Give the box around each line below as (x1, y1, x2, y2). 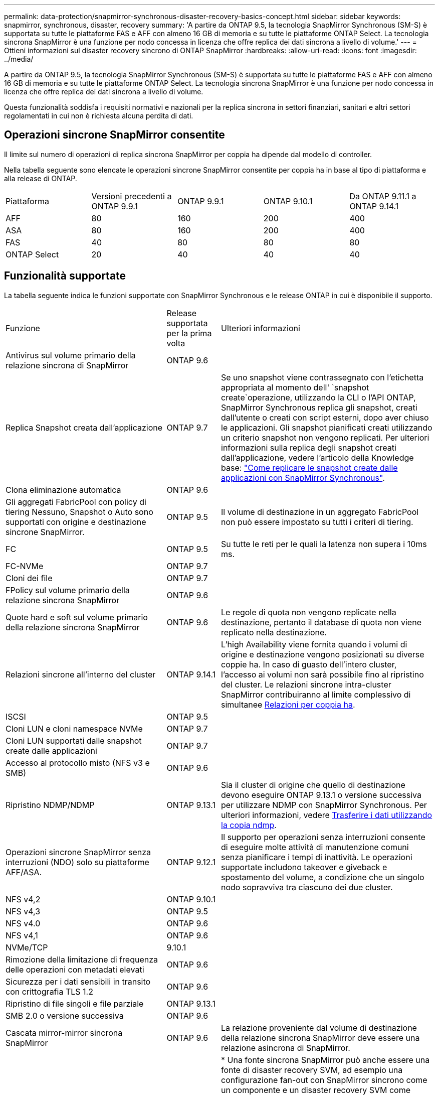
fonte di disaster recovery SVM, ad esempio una (221, 1064, 403, 1075)
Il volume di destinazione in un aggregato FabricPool (221, 506, 419, 517)
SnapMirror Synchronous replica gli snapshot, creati (221, 402, 417, 413)
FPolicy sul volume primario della (6, 585, 130, 595)
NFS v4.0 (6, 918, 41, 928)
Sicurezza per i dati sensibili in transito (6, 976, 151, 987)
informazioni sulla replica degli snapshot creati (221, 442, 396, 453)
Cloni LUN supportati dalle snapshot (6, 735, 142, 746)
